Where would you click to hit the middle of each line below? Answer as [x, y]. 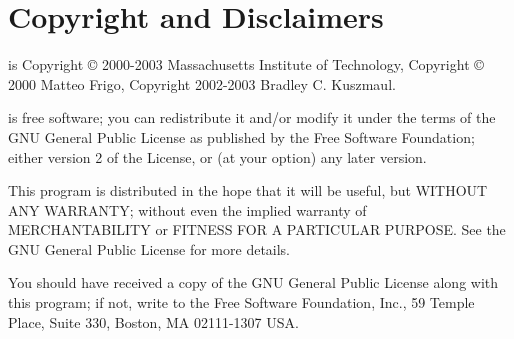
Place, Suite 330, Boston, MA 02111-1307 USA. [153, 321]
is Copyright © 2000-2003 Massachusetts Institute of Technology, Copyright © [246, 64]
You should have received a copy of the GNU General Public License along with [253, 282]
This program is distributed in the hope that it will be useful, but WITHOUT [248, 190]
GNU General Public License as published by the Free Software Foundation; [241, 136]
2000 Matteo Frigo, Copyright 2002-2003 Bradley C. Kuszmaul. [202, 83]
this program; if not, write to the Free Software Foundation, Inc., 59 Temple [241, 302]
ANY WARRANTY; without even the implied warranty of [187, 209]
